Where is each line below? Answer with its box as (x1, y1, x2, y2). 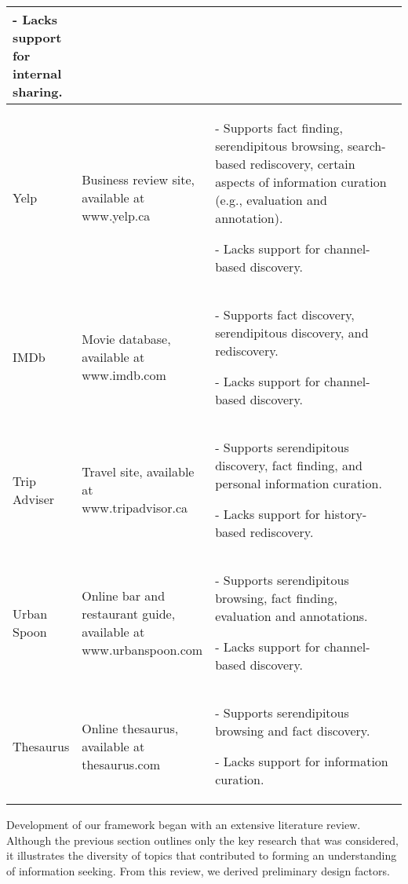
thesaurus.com (82, 754, 161, 773)
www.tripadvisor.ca (82, 499, 188, 517)
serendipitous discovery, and (215, 323, 369, 342)
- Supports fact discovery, (215, 305, 355, 323)
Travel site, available (82, 462, 195, 480)
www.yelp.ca (82, 206, 151, 225)
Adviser (13, 489, 55, 508)
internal (13, 64, 62, 82)
